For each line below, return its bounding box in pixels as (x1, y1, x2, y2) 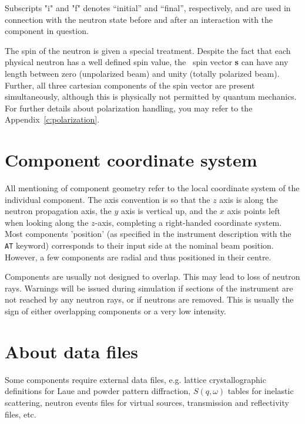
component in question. (5, 25, 89, 37)
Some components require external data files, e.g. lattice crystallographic (5, 373, 266, 385)
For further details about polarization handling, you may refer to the (5, 101, 253, 114)
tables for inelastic (227, 385, 294, 397)
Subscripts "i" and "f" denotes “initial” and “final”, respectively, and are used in (5, 2, 291, 13)
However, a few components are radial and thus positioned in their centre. (5, 250, 272, 263)
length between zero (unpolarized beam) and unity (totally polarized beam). (5, 67, 280, 79)
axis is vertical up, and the (121, 205, 217, 217)
